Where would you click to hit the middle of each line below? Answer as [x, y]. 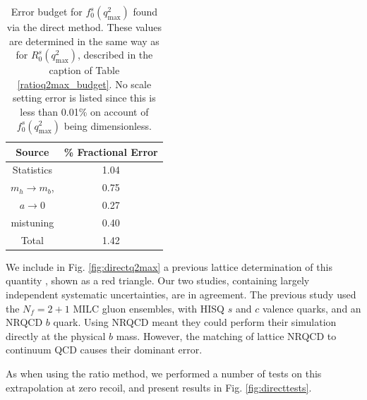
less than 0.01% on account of [84, 111]
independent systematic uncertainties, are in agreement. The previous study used [181, 295]
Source [32, 151]
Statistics [32, 170]
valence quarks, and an [312, 308]
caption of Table [84, 70]
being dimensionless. [108, 125]
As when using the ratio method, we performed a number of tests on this [164, 374]
